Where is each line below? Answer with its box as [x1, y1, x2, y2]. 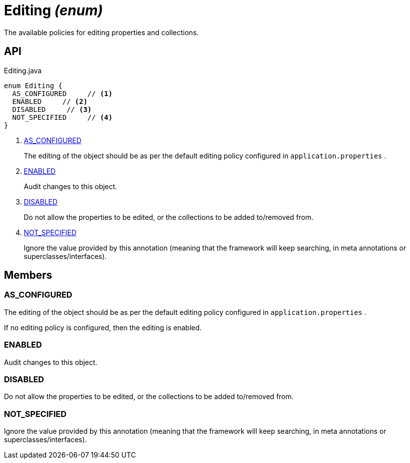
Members [4, 269, 52, 282]
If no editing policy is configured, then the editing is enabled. [4, 323, 202, 332]
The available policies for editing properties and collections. [4, 28, 199, 37]
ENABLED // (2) [12, 97, 88, 105]
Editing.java [4, 66, 42, 75]
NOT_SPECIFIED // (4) [12, 113, 113, 121]
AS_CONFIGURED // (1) [12, 89, 113, 98]
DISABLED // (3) [12, 105, 92, 113]
